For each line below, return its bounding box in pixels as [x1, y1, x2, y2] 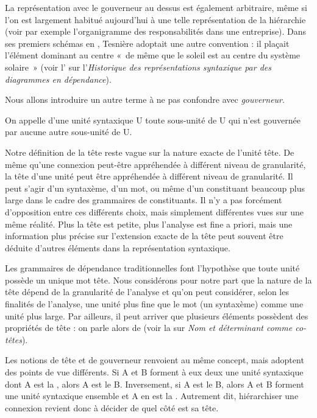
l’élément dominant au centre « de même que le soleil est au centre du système [5, 49, 301, 61]
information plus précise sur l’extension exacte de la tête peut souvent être [5, 229, 283, 242]
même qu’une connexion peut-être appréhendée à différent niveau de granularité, [5, 158, 306, 170]
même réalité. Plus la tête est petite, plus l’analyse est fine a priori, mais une [5, 217, 293, 230]
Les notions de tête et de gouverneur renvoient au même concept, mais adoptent [5, 354, 304, 366]
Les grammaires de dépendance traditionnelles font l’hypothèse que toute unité [5, 262, 300, 274]
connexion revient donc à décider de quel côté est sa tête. [5, 401, 219, 414]
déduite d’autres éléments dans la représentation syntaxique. [5, 241, 230, 254]
